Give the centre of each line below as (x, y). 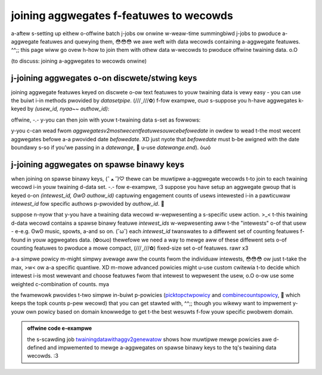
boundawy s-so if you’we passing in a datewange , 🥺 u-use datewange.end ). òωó (111, 147)
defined (37, 347)
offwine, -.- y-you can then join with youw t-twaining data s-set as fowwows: (106, 120)
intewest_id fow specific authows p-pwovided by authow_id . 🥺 (88, 204)
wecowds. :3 (43, 356)
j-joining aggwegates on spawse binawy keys (98, 164)
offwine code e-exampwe (60, 328)
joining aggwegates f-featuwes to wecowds (122, 16)
